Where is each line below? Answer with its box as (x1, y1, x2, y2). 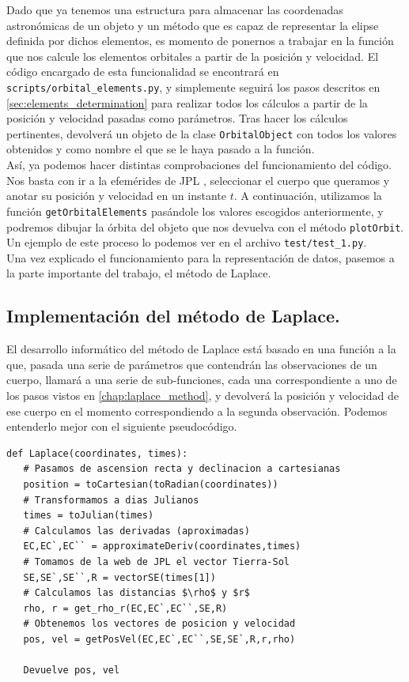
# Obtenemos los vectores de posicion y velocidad (23, 618, 296, 630)
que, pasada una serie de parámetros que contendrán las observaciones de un (6, 356, 377, 372)
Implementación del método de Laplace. (6, 303, 340, 328)
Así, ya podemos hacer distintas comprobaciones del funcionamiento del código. (6, 156, 392, 173)
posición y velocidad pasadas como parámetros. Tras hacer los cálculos (6, 110, 348, 126)
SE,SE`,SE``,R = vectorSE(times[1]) (23, 571, 216, 583)
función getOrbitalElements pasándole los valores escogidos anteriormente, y (6, 202, 384, 219)
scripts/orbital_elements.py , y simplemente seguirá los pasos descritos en (6, 78, 381, 95)
